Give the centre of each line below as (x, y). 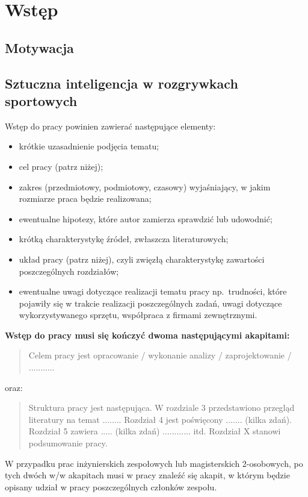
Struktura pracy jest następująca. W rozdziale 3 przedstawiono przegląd (162, 408)
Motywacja (39, 47)
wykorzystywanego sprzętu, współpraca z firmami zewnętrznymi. (138, 315)
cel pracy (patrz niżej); (61, 166)
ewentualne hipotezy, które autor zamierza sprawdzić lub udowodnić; (146, 218)
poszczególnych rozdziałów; (69, 271)
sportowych (41, 100)
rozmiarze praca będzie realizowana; (85, 198)
